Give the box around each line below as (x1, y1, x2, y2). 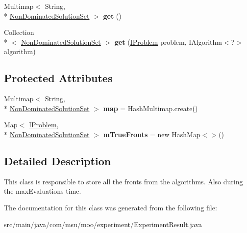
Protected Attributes (4, 70, 113, 86)
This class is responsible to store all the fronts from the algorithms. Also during (4, 176, 243, 186)
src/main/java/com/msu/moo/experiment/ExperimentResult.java (4, 219, 202, 229)
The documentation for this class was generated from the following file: (4, 202, 217, 212)
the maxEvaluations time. (4, 186, 81, 196)
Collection (4, 27, 34, 37)
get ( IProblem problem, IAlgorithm (114, 36, 222, 47)
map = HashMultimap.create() (103, 103, 198, 113)
